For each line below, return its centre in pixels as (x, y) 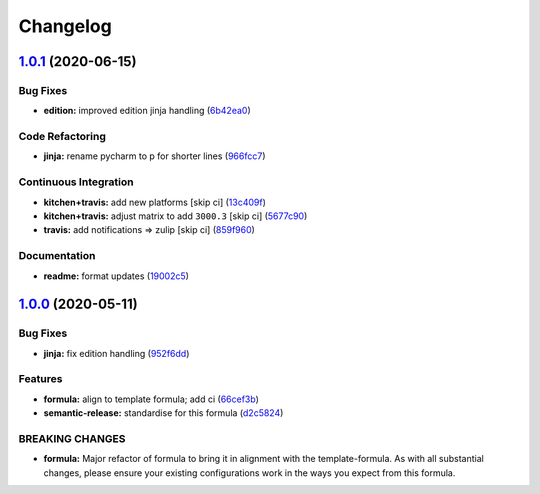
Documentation (57, 256)
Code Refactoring (62, 137)
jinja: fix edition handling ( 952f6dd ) (116, 353)
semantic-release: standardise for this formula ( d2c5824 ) (163, 413)
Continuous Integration (76, 182)
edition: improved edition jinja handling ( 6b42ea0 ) (147, 111)
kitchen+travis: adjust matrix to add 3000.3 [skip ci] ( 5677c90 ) (175, 216)
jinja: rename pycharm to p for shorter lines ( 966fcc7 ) (154, 156)
